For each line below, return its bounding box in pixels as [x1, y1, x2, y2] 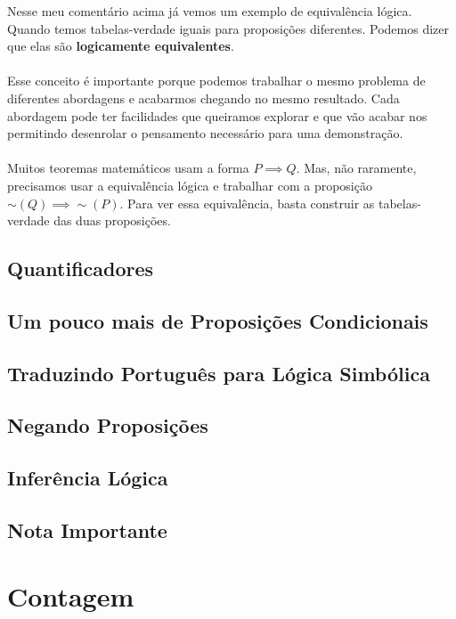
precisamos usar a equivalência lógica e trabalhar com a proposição [7, 175, 372, 194]
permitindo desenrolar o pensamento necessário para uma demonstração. [7, 124, 403, 143]
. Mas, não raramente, [296, 159, 417, 177]
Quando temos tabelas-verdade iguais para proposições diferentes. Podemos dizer [7, 19, 449, 37]
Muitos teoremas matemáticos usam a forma [7, 159, 249, 177]
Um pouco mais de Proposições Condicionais [7, 306, 428, 334]
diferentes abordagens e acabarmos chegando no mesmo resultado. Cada [7, 88, 400, 107]
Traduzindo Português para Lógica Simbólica [7, 359, 430, 387]
